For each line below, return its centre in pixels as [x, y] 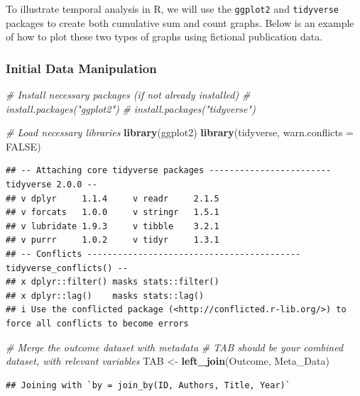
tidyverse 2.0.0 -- [51, 185]
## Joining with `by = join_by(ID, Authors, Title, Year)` [148, 385]
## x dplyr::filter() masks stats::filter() [113, 282]
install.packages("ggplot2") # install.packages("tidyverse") [131, 108]
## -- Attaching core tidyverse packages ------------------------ [169, 171]
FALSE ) [23, 146]
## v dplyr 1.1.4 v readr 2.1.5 [113, 198]
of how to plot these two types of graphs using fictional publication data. [164, 37]
